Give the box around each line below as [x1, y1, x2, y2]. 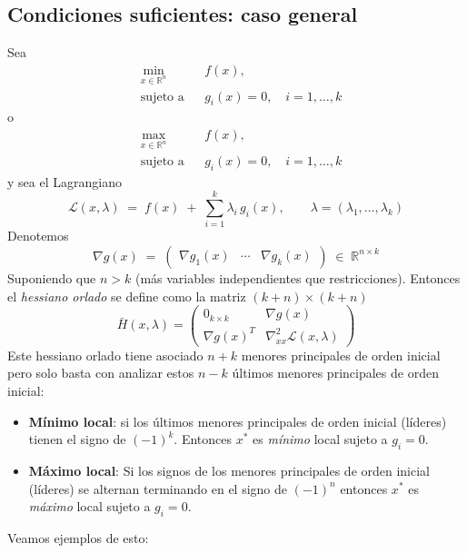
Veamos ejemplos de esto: [7, 528, 149, 547]
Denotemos [7, 226, 69, 245]
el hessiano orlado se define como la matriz [7, 286, 246, 305]
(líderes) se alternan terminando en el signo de [28, 479, 288, 498]
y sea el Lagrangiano [7, 172, 122, 191]
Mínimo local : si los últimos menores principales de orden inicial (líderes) [28, 411, 447, 430]
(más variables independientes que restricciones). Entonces [134, 268, 461, 287]
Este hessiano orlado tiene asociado [7, 345, 204, 364]
